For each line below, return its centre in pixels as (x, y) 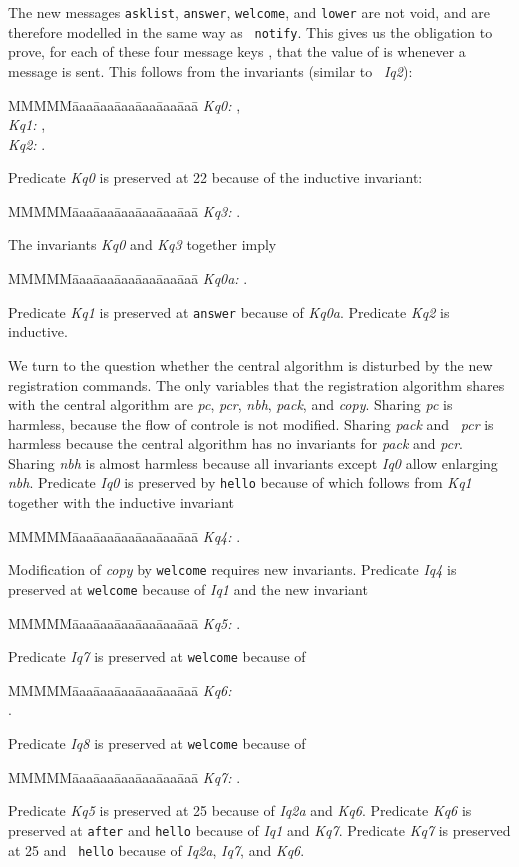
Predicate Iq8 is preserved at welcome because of (157, 743)
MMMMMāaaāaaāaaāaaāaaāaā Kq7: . (124, 776)
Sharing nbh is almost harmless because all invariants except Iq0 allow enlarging (253, 462)
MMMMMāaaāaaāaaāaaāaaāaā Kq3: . (124, 210)
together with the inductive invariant (121, 502)
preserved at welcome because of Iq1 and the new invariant (188, 588)
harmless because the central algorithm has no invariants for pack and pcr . (235, 443)
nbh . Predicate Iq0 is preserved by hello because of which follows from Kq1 (240, 482)
